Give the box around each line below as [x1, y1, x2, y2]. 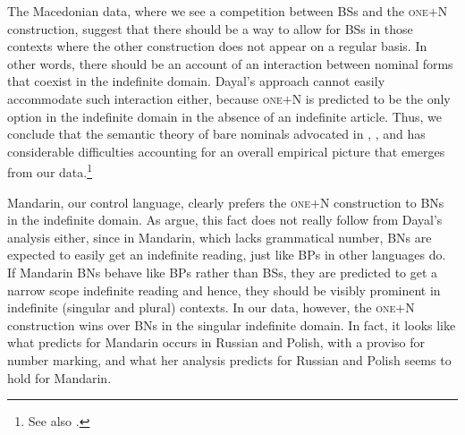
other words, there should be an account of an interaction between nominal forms [7, 54, 453, 72]
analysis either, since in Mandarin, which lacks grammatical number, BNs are [7, 227, 432, 246]
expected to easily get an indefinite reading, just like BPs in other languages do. [7, 245, 446, 264]
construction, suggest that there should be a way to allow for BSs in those [7, 19, 413, 38]
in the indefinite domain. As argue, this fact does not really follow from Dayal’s [7, 210, 443, 229]
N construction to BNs [319, 192, 444, 211]
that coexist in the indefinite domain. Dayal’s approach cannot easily [7, 72, 385, 90]
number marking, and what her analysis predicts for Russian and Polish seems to [7, 350, 452, 369]
